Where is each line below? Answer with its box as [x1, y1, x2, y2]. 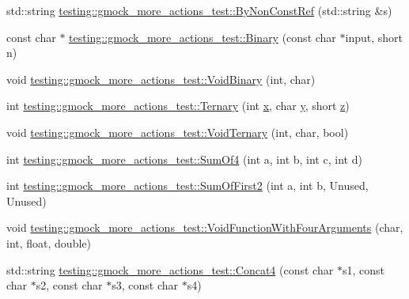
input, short [345, 28, 403, 45]
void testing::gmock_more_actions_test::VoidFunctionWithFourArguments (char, [6, 219, 403, 236]
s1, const [342, 261, 384, 278]
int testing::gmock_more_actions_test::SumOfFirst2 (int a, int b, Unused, [6, 177, 369, 194]
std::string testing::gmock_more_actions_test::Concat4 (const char [6, 261, 334, 278]
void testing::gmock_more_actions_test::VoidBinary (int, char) [6, 70, 316, 87]
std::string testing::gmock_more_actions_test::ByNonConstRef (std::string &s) [6, 2, 392, 18]
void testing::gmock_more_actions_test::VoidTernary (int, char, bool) [6, 123, 349, 140]
